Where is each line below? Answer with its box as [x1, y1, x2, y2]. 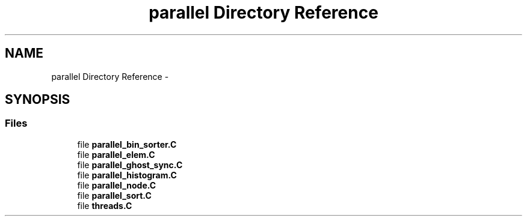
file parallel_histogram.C [77, 169, 177, 180]
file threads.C [77, 200, 132, 211]
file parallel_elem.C [77, 149, 155, 160]
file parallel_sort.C [77, 190, 152, 201]
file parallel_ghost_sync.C [77, 159, 183, 170]
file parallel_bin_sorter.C [77, 139, 177, 150]
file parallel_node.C [77, 180, 156, 190]
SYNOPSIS [5, 92, 70, 107]
